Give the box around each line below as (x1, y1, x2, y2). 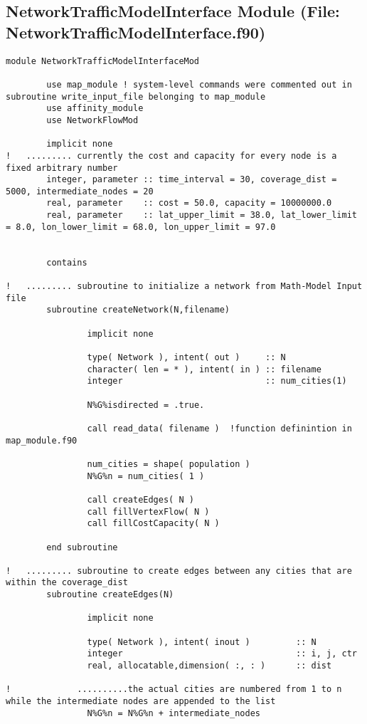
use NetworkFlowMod (46, 115, 139, 125)
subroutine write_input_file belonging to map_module (6, 91, 266, 102)
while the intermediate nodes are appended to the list (6, 696, 276, 707)
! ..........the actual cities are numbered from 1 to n (6, 684, 342, 695)
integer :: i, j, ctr (87, 649, 357, 659)
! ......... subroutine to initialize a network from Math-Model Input (6, 281, 363, 292)
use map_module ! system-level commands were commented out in (46, 79, 352, 90)
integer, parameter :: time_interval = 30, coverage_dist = (46, 174, 337, 185)
